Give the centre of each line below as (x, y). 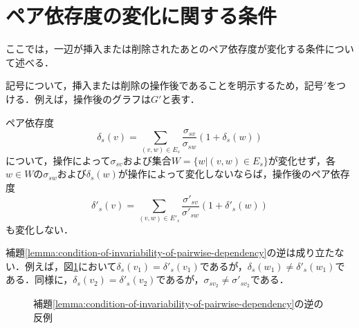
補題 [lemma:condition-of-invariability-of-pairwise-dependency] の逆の (178, 303)
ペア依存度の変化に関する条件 (141, 16)
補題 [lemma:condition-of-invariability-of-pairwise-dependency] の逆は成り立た (170, 252)
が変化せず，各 (302, 160)
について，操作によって (58, 160)
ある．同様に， (39, 279)
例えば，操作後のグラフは (92, 98)
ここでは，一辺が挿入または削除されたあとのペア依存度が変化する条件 (165, 49)
